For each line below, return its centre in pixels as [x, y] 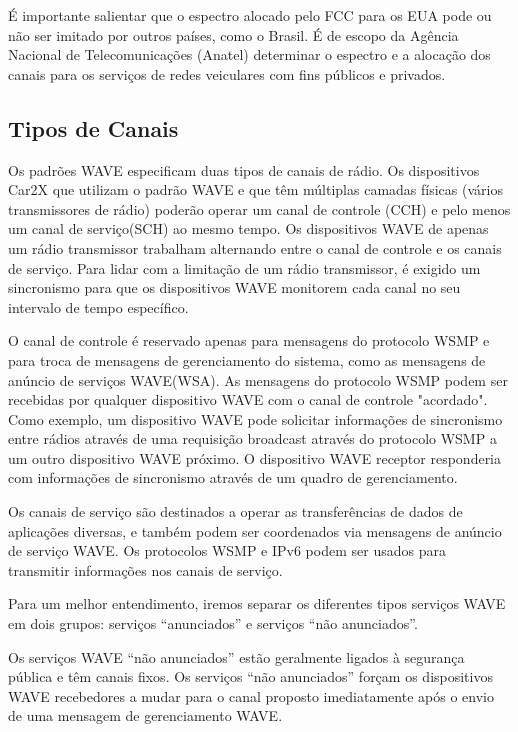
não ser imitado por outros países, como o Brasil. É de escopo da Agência [233, 34]
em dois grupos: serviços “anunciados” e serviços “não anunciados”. [213, 623]
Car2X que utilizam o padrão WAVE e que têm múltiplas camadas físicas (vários [255, 189]
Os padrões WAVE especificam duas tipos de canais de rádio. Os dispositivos [244, 169]
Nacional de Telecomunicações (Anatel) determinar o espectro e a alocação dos [249, 54]
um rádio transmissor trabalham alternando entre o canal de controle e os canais [255, 247]
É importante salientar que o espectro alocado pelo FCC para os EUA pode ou [250, 15]
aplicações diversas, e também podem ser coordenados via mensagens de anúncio [255, 530]
